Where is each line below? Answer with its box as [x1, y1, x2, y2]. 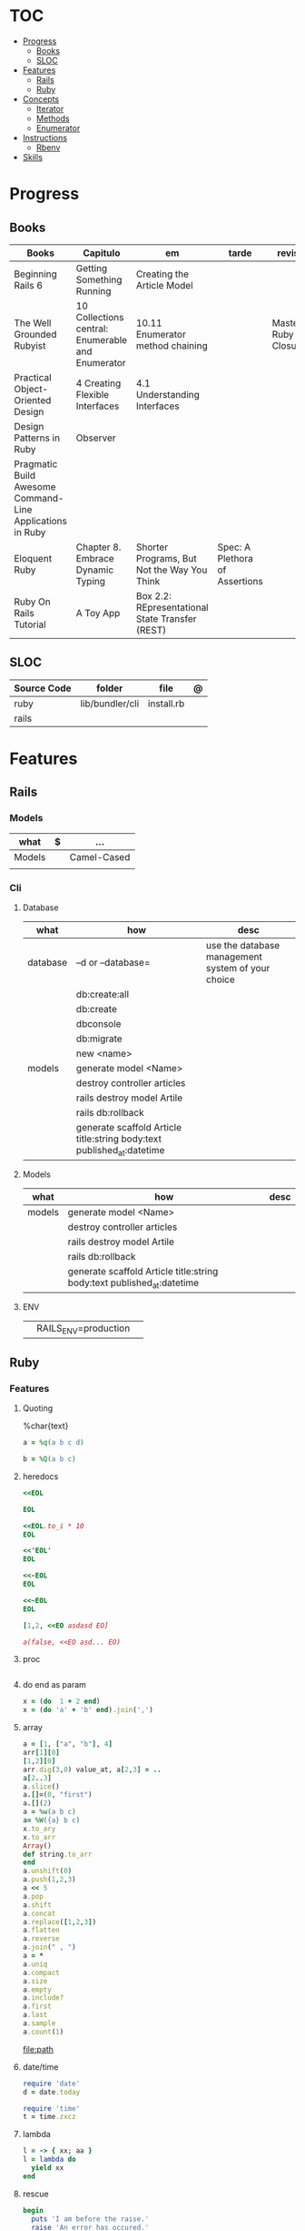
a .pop [22, 1891, 44, 1901]
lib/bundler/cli [80, 697, 140, 710]
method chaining [135, 339, 208, 351]
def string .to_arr [22, 1850, 93, 1859]
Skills [22, 151, 44, 162]
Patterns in [14, 431, 61, 444]
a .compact [22, 1968, 61, 1977]
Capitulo [83, 247, 121, 259]
